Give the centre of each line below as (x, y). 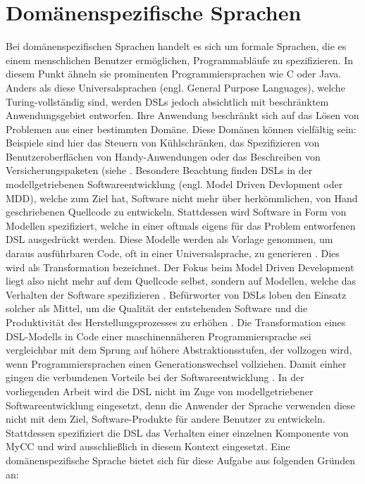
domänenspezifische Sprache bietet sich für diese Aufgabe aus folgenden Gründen (181, 460)
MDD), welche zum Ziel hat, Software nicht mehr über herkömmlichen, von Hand (182, 198)
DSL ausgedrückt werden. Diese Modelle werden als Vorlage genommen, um (169, 239)
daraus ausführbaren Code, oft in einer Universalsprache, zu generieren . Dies (173, 253)
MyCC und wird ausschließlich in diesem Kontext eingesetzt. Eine (148, 446)
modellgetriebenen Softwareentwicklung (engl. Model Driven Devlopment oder (174, 184)
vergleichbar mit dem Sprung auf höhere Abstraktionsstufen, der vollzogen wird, (179, 350)
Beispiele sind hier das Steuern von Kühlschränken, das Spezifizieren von (163, 143)
